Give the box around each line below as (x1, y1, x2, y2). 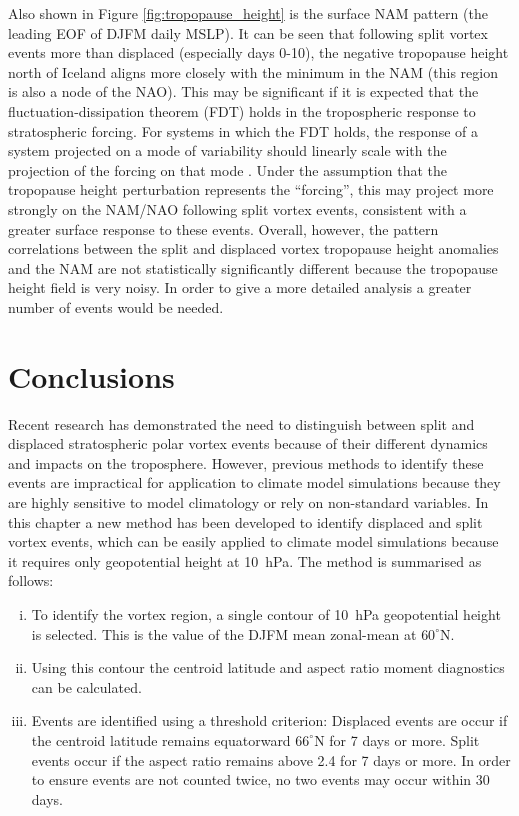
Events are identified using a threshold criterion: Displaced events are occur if (31, 710, 508, 731)
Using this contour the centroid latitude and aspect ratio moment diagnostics (31, 657, 505, 678)
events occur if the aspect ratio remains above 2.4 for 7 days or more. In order (31, 749, 511, 770)
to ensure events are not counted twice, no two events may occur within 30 (31, 769, 490, 790)
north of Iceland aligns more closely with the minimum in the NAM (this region (8, 61, 498, 82)
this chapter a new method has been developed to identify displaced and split (8, 511, 483, 532)
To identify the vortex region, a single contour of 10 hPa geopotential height (31, 603, 501, 624)
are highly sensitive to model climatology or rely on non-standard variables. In (8, 492, 489, 512)
